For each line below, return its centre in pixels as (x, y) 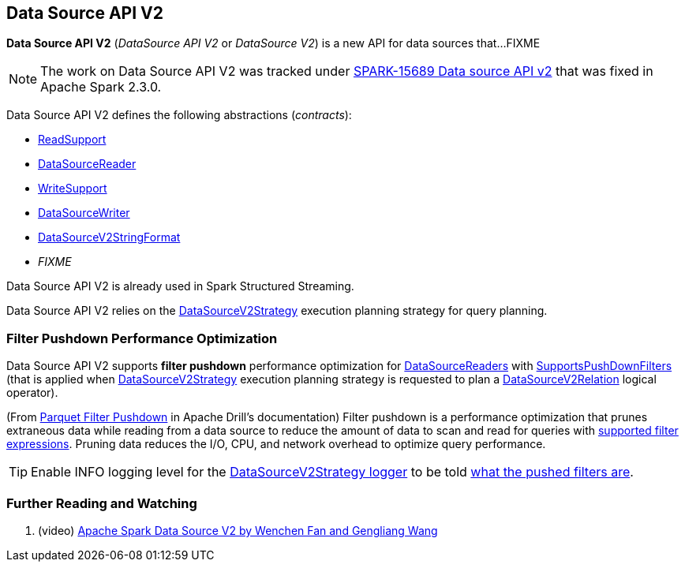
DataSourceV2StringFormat (109, 237)
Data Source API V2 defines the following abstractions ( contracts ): (179, 115)
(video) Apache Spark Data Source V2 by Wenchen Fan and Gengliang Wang (238, 530)
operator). (32, 393)
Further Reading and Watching (102, 503)
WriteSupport (73, 189)
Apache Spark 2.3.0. (101, 87)
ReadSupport (72, 140)
